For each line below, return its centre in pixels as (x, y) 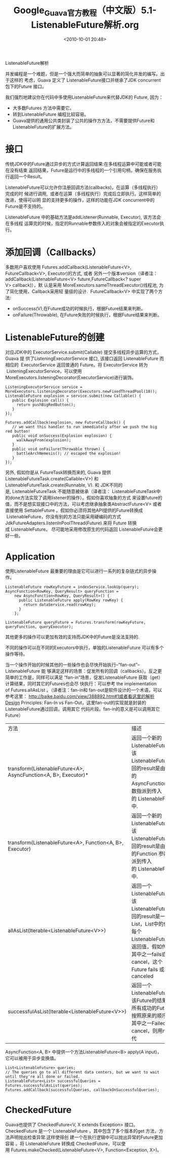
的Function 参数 (150, 854)
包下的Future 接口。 (26, 86)
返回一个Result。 (27, 177)
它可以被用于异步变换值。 (32, 1058)
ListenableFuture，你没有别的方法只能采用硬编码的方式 (64, 517)
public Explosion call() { (40, 400)
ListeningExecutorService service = (44, 387)
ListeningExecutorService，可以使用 (44, 371)
